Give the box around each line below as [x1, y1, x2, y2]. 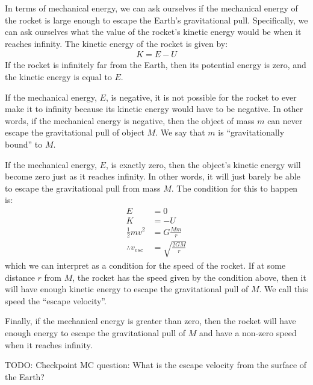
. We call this [259, 283, 308, 295]
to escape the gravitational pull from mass [5, 181, 161, 194]
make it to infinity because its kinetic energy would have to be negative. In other [5, 102, 303, 115]
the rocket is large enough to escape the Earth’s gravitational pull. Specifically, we [5, 13, 308, 26]
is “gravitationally [218, 126, 285, 139]
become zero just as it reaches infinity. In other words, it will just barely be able [5, 170, 300, 183]
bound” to [5, 137, 43, 150]
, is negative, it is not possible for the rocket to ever [105, 90, 297, 103]
